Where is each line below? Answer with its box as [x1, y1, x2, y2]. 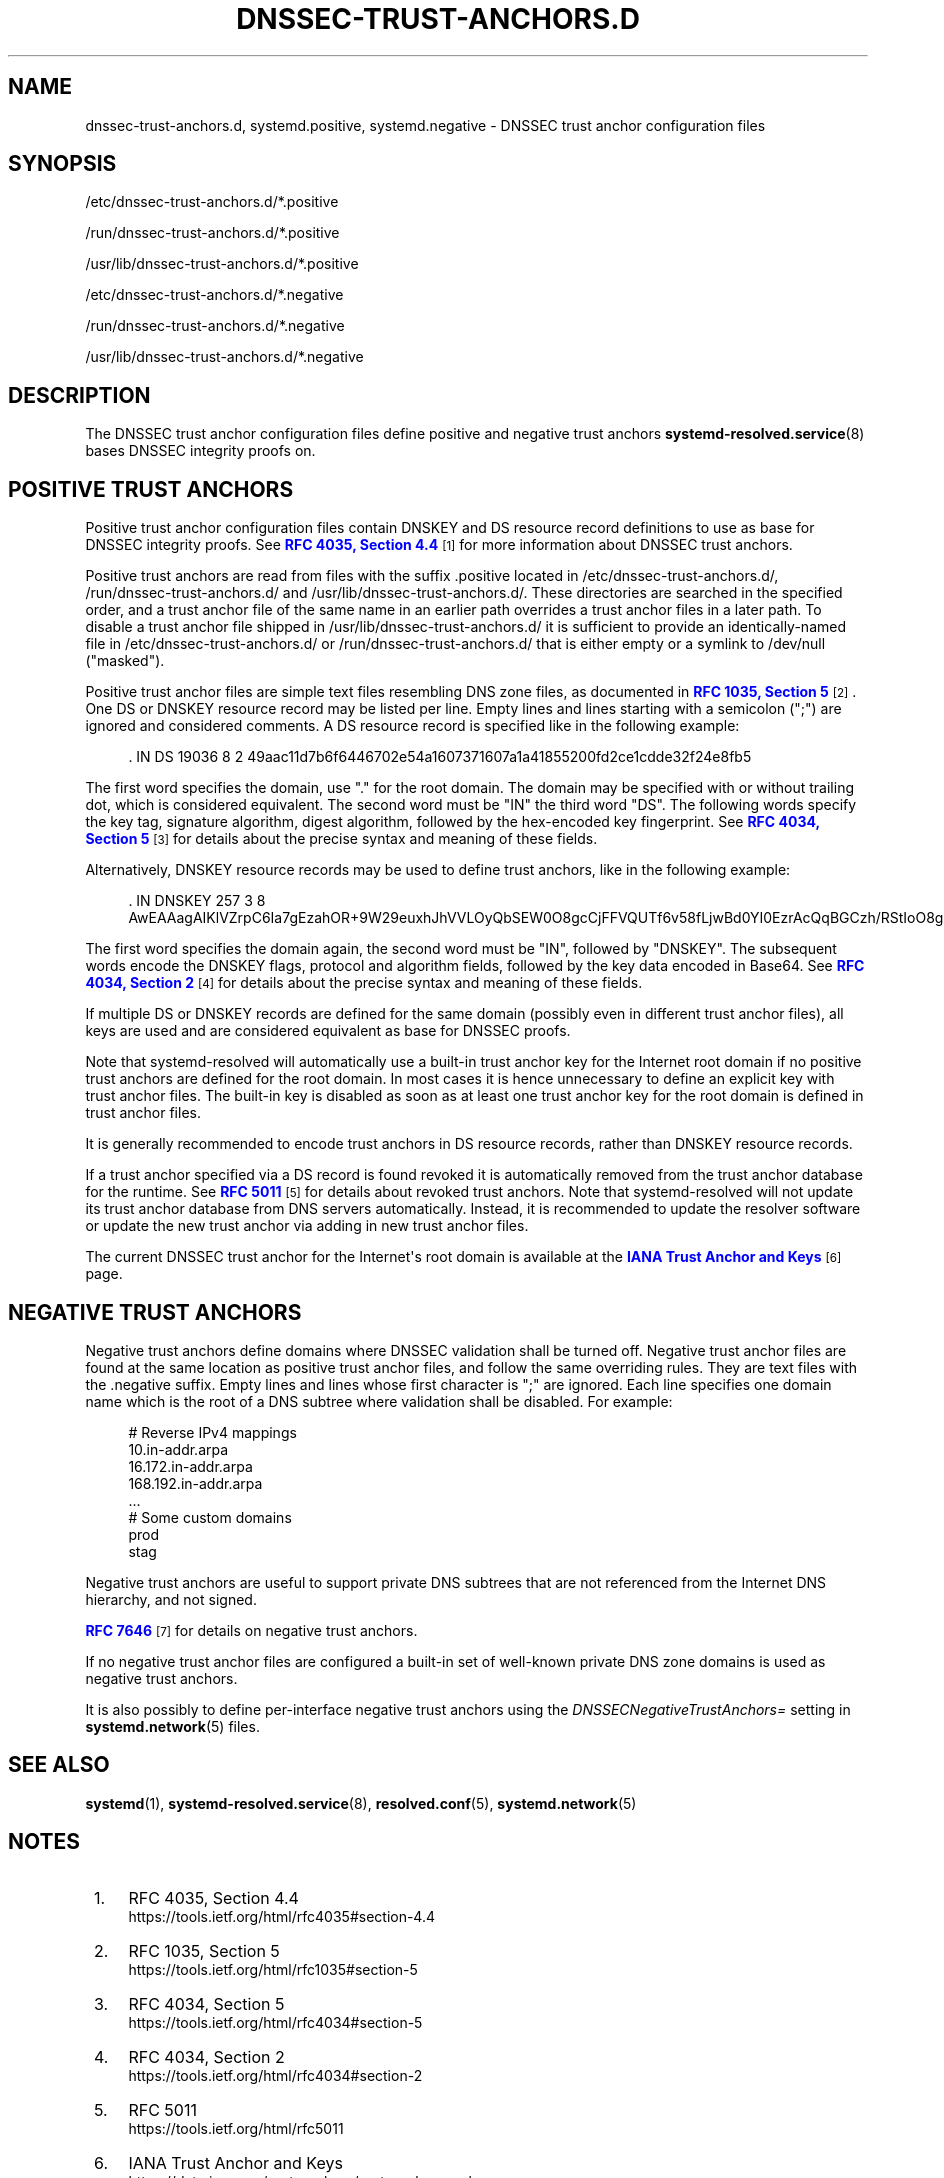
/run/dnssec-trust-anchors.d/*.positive [85, 224, 340, 242]
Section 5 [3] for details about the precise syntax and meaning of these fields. [85, 830, 598, 848]
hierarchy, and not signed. [85, 1590, 257, 1608]
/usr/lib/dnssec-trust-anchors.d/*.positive [85, 255, 359, 273]
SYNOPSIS [8, 151, 117, 177]
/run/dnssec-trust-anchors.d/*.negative [85, 317, 345, 335]
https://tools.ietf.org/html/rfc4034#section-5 [128, 2013, 423, 2031]
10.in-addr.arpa [128, 1440, 229, 1458]
